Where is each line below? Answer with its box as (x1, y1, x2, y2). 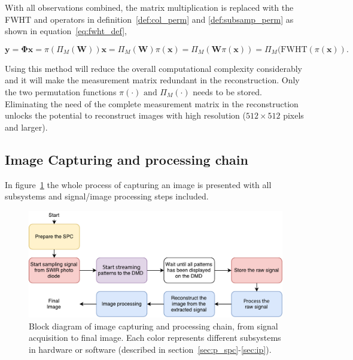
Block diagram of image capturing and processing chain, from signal (29, 319, 278, 332)
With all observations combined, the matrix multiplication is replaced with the (5, 1, 294, 13)
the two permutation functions (5, 85, 117, 98)
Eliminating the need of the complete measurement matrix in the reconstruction (5, 97, 299, 110)
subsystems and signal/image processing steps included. (5, 190, 209, 202)
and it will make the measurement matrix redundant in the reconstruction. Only (5, 74, 300, 86)
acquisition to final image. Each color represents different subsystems (29, 331, 281, 344)
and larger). (5, 120, 48, 133)
